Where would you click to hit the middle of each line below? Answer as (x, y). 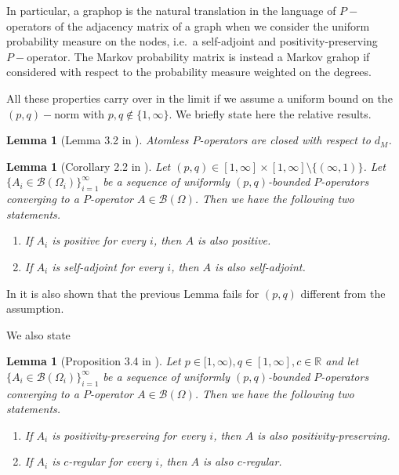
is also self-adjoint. (260, 266)
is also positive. (234, 240)
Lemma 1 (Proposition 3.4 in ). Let (94, 361)
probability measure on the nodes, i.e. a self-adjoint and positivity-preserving (192, 41)
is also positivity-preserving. (324, 435)
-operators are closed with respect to (285, 140)
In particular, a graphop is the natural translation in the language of (171, 10)
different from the (343, 293)
